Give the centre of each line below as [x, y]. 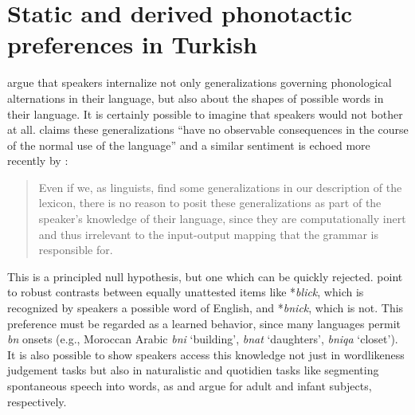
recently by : [38, 161]
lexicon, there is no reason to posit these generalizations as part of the [210, 203]
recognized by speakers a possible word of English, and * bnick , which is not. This [206, 308]
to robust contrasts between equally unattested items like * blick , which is [186, 292]
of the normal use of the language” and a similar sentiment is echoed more [189, 145]
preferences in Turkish [132, 44]
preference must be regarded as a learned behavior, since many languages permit [204, 323]
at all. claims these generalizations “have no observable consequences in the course [208, 129]
